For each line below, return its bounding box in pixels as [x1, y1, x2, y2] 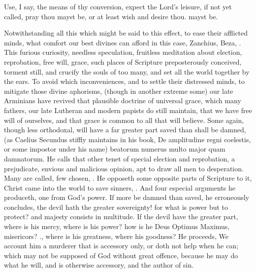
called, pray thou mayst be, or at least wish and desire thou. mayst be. [4, 11, 218, 21]
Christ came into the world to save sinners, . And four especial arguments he [4, 182, 236, 193]
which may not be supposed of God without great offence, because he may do [4, 250, 238, 260]
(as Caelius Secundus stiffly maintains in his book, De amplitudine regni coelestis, [4, 134, 251, 144]
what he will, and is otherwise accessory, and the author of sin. [4, 260, 194, 270]
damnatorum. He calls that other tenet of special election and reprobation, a [4, 153, 235, 163]
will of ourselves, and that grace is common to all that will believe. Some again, [4, 115, 244, 125]
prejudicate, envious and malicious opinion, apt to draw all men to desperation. [4, 163, 244, 173]
